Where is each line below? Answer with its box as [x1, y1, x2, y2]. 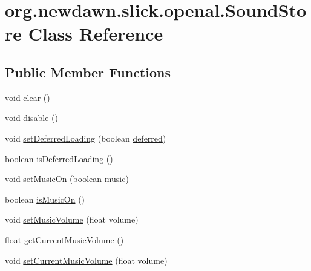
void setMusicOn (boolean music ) [5, 172, 129, 185]
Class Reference [28, 21, 163, 46]
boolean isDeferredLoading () [5, 152, 113, 165]
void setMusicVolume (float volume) [5, 213, 139, 226]
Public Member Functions [5, 62, 171, 81]
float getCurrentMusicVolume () [5, 233, 124, 246]
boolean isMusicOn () [5, 192, 85, 205]
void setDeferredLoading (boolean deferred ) [5, 131, 166, 144]
